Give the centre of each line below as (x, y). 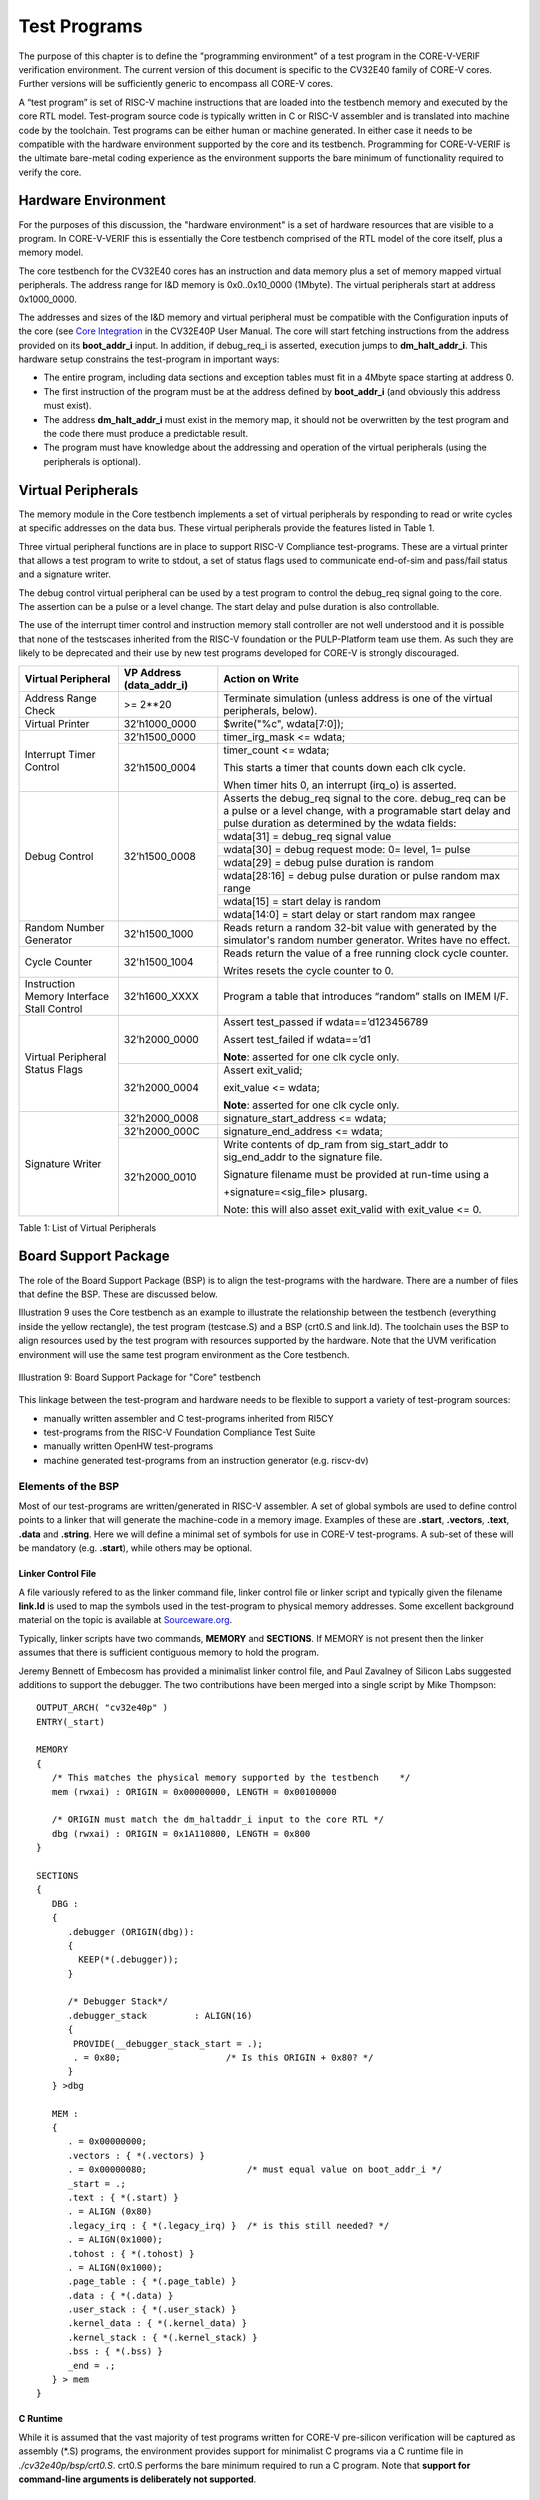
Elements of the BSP (69, 1486)
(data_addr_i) (156, 685)
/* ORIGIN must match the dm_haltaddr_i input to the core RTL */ (218, 1819)
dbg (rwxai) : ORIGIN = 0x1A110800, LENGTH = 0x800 (181, 1833)
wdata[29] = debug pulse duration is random (328, 862)
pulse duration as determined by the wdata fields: (340, 823)
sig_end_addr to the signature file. (303, 1157)
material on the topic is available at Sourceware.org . (125, 1620)
